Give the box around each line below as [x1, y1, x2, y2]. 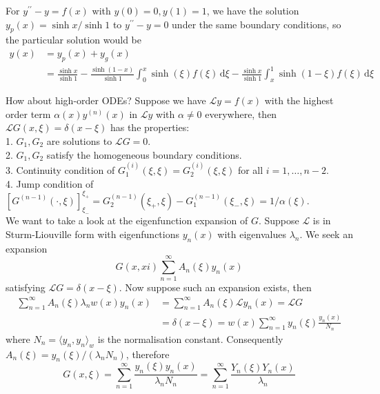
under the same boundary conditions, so [172, 17, 341, 31]
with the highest [264, 93, 334, 108]
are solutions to [46, 133, 112, 148]
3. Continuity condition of [6, 162, 115, 177]
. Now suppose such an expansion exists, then [119, 280, 312, 295]
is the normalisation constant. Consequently [97, 331, 283, 346]
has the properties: [110, 120, 190, 135]
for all [237, 162, 263, 177]
